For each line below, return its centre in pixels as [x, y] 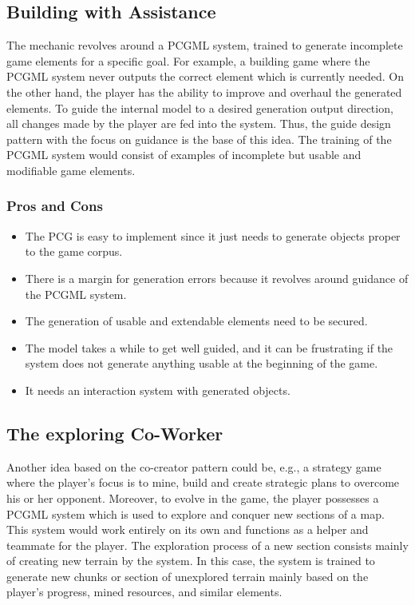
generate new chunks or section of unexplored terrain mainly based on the [188, 576]
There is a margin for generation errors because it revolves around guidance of [217, 278]
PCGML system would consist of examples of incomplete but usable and [184, 155]
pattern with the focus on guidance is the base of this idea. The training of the [199, 139]
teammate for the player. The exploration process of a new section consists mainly [207, 545]
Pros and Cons [55, 206]
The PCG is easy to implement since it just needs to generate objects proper [213, 235]
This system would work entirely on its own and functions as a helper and [188, 529]
